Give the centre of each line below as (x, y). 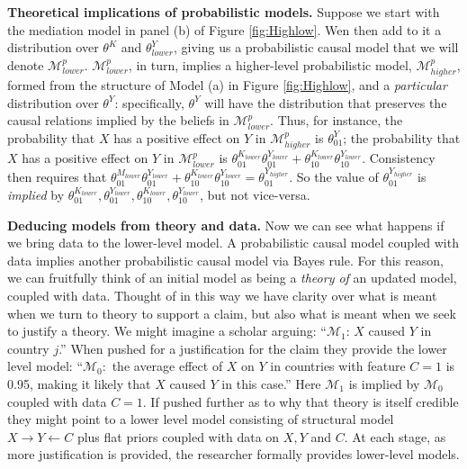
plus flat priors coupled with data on (178, 436)
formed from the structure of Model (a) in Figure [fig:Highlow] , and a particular (227, 85)
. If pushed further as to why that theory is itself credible (301, 401)
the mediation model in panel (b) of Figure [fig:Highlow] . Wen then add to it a (225, 29)
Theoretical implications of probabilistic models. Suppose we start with (224, 12)
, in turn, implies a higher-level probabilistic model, (270, 64)
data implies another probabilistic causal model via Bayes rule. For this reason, (225, 260)
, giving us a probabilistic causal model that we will (316, 47)
